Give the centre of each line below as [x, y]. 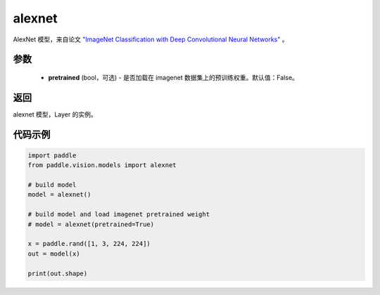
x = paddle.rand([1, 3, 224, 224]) [89, 244]
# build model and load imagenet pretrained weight [119, 215]
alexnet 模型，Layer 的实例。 [55, 114]
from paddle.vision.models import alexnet [102, 165]
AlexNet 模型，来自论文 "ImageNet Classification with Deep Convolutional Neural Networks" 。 [151, 39]
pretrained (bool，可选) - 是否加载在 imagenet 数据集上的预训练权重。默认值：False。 [173, 77]
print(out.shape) [58, 273]
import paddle [52, 155]
